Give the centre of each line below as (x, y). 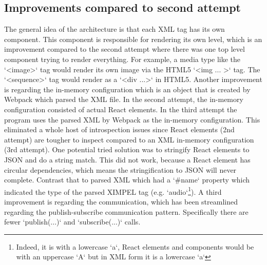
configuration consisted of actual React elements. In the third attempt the (121, 109)
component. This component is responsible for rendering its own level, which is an (133, 39)
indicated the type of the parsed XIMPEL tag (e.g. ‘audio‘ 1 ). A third (113, 191)
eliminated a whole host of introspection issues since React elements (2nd (119, 129)
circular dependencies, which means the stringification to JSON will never (120, 169)
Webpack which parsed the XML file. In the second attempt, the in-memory (124, 99)
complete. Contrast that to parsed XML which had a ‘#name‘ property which (127, 180)
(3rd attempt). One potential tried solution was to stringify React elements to (127, 149)
